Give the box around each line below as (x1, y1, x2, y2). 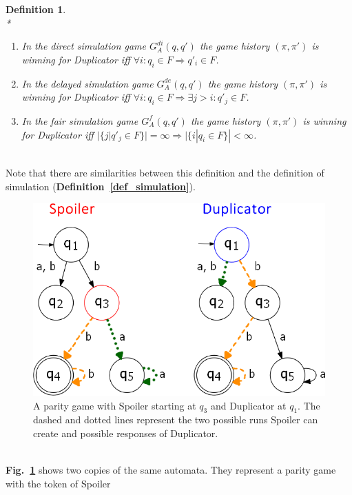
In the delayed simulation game (21, 76, 154, 90)
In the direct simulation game (21, 39, 147, 53)
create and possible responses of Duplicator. (33, 426, 218, 441)
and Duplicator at (210, 398, 287, 412)
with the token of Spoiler (6, 476, 111, 490)
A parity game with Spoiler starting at (33, 398, 196, 412)
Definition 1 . (6, 2, 66, 16)
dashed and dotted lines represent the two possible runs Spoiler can (33, 412, 318, 427)
